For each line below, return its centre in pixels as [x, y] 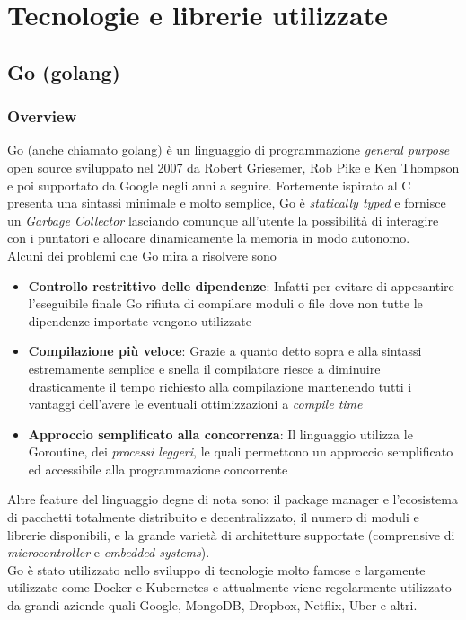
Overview [42, 116]
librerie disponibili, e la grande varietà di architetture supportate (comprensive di [231, 534]
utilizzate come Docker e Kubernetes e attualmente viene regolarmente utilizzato [229, 587]
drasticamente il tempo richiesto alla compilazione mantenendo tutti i [220, 386]
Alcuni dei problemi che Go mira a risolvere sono [142, 255]
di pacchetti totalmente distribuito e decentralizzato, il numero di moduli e [213, 517]
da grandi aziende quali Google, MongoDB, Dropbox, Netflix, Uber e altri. [212, 605]
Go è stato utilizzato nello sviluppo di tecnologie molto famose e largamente [216, 569]
